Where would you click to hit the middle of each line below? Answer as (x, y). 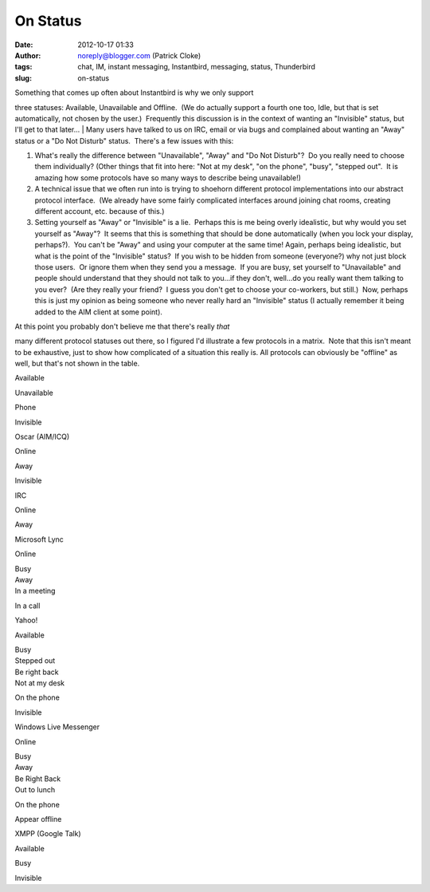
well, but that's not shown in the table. (77, 364)
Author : (28, 55)
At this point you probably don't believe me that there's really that (122, 326)
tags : (23, 67)
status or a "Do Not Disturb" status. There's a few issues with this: (124, 140)
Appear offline (38, 819)
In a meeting (35, 591)
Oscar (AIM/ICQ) (42, 437)
